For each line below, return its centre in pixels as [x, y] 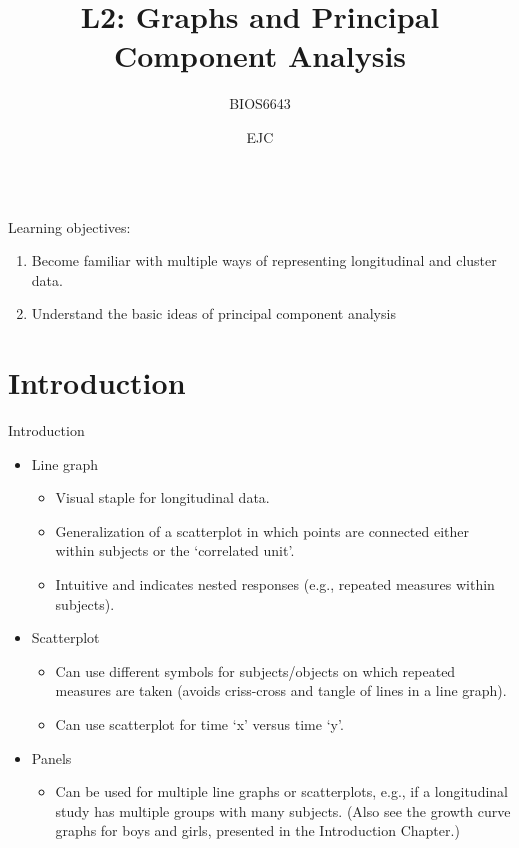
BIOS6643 [260, 103]
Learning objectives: [69, 226]
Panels [51, 757]
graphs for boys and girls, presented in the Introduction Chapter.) [257, 830]
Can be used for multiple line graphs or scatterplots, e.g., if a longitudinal [281, 791]
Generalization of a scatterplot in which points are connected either [262, 530]
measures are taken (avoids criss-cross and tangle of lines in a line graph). [281, 690]
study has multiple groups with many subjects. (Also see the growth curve [283, 810]
